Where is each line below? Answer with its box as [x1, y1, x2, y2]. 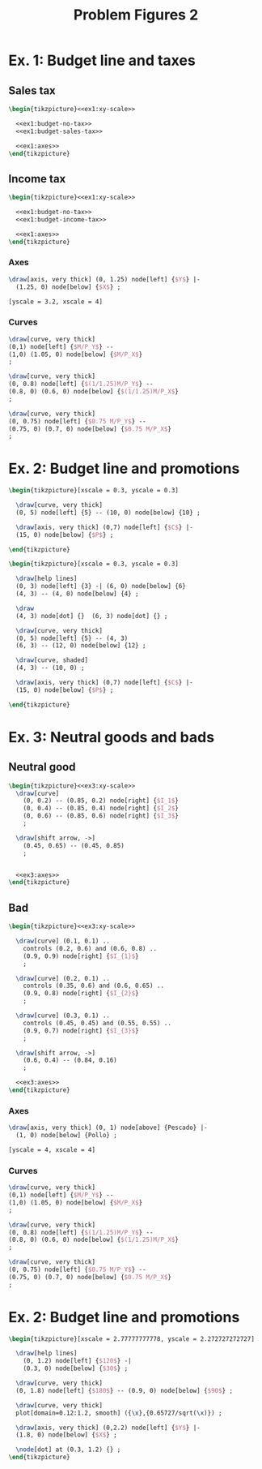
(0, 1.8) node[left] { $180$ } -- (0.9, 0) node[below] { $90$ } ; [15, 1386, 233, 1394]
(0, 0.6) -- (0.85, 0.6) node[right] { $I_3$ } [23, 812, 180, 820]
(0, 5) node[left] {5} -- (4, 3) [15, 634, 129, 642]
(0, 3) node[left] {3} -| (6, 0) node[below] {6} [15, 582, 186, 591]
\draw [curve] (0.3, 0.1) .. [15, 1012, 111, 1020]
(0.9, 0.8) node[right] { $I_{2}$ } [23, 990, 139, 998]
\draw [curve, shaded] [15, 656, 89, 664]
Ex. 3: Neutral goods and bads [8, 728, 215, 746]
